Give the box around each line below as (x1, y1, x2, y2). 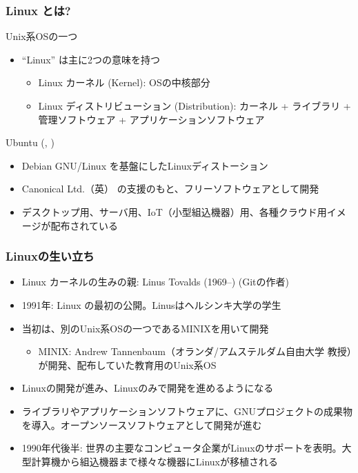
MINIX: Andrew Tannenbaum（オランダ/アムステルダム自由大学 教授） (38, 344, 352, 359)
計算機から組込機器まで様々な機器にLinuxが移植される (31, 454, 279, 468)
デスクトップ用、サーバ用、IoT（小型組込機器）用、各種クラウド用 (21, 204, 327, 219)
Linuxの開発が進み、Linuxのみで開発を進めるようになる (21, 381, 274, 395)
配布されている (50, 218, 119, 232)
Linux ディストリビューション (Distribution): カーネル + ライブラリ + (38, 99, 351, 112)
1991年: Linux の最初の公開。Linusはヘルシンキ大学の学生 (21, 297, 281, 312)
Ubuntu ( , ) (6, 135, 54, 150)
